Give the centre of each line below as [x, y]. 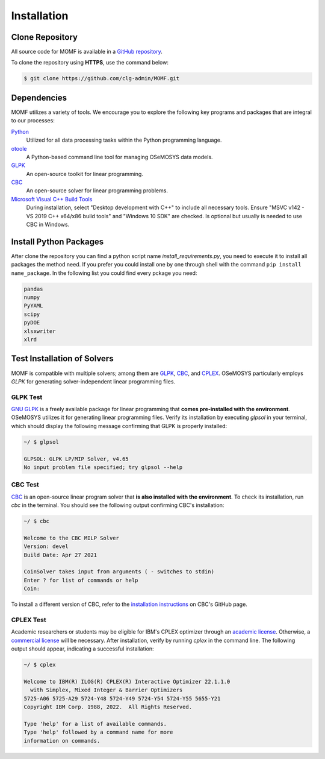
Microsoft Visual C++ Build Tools [52, 199]
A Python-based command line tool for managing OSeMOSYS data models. [119, 157]
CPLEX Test [29, 620]
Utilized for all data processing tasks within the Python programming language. [124, 140]
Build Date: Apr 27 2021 [60, 555]
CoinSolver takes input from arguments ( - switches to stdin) [119, 572]
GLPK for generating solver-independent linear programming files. [93, 381]
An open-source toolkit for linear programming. [85, 174]
